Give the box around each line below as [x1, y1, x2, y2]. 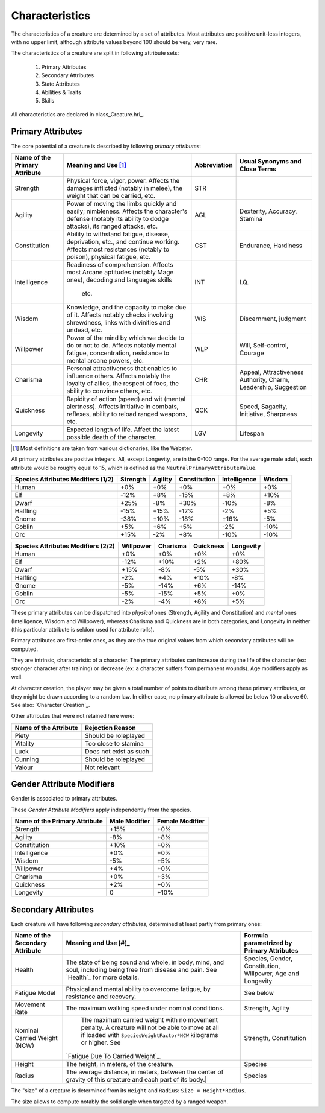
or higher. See [81, 1038, 121, 1047]
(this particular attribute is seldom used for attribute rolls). [11, 626, 155, 633]
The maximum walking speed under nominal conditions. [66, 1004, 224, 1013]
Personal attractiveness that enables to [66, 364, 178, 372]
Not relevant [85, 763, 120, 772]
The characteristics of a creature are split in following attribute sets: [11, 49, 179, 57]
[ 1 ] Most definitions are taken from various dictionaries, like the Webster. [13, 444, 193, 452]
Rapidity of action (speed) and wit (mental [66, 395, 186, 403]
